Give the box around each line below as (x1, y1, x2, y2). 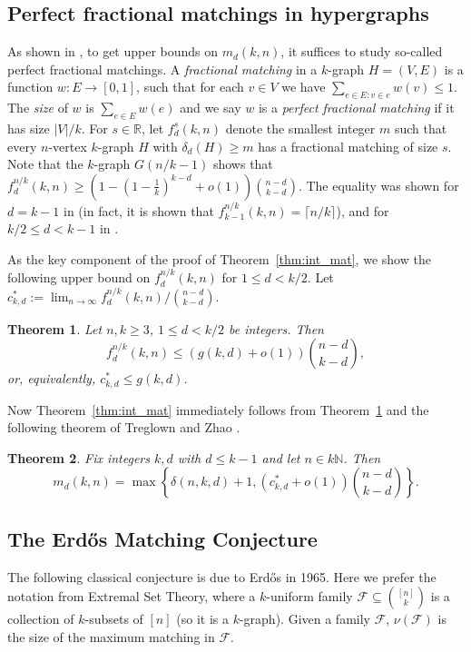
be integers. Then (228, 319, 324, 338)
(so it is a (176, 609, 229, 628)
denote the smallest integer (225, 118, 376, 137)
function (7, 77, 54, 96)
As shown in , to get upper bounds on (7, 42, 219, 61)
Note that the (7, 154, 83, 173)
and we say (180, 98, 241, 117)
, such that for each (136, 77, 244, 96)
